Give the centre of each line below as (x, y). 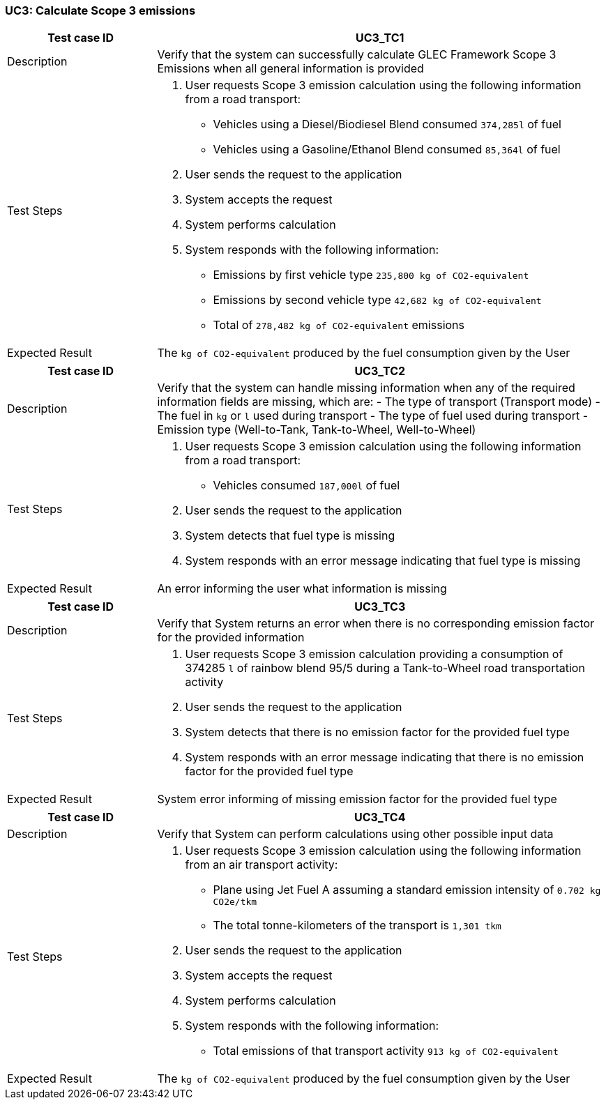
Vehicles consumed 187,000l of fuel (306, 486)
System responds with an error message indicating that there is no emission (385, 757)
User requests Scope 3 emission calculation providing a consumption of (374, 654)
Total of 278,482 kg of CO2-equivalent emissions (339, 325)
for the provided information (231, 638)
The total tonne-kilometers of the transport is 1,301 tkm (357, 925)
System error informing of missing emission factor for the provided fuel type (357, 799)
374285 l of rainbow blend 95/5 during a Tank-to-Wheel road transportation (385, 668)
